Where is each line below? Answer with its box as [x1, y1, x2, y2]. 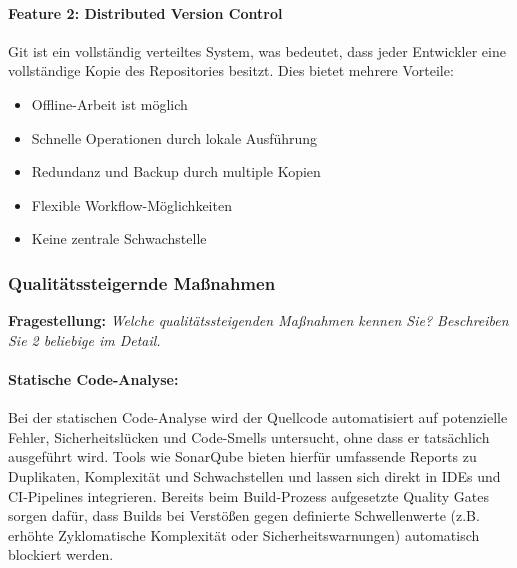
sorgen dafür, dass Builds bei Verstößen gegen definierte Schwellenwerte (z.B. [8, 505, 480, 526]
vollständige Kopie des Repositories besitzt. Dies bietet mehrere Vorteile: [8, 60, 454, 81]
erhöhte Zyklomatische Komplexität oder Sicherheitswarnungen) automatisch [8, 524, 480, 545]
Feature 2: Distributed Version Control [8, 2, 283, 23]
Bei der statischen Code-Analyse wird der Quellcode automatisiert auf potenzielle [8, 407, 508, 428]
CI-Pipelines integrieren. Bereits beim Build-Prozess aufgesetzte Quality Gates [8, 485, 489, 506]
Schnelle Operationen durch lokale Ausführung [31, 127, 318, 148]
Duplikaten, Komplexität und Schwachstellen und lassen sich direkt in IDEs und [8, 465, 501, 486]
